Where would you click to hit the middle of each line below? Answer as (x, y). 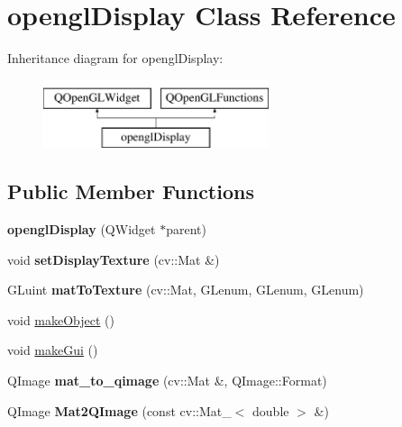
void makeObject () (61, 319)
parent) (186, 229)
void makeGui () (53, 350)
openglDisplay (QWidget (82, 229)
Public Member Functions (131, 191)
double (271, 410)
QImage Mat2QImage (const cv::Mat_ (119, 410)
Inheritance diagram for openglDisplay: (115, 58)
